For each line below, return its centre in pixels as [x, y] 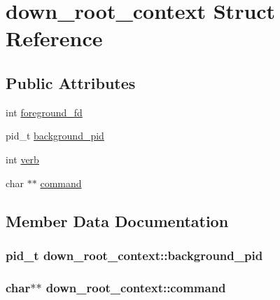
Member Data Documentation [117, 220]
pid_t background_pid [55, 136]
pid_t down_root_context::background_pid [134, 255]
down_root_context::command [136, 287]
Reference [54, 38]
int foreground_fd [44, 112]
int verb [22, 159]
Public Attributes [71, 82]
